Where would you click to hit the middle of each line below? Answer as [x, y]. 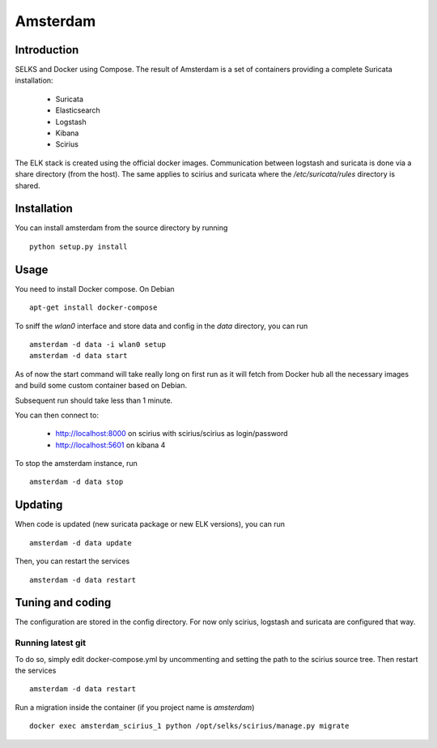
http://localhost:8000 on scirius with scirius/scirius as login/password [172, 434]
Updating [39, 505]
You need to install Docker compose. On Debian [95, 289]
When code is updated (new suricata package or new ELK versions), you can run [150, 524]
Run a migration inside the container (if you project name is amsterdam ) [135, 707]
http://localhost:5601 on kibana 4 [110, 445]
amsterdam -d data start [78, 356]
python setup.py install [78, 246]
